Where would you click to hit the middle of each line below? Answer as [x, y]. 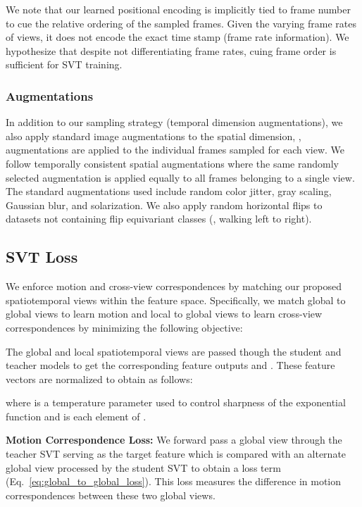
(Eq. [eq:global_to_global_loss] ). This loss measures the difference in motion [174, 481]
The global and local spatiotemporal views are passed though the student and [174, 351]
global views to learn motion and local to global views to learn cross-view [164, 314]
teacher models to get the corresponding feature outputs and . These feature [170, 365]
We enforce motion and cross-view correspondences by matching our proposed [174, 286]
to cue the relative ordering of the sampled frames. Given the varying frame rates [181, 23]
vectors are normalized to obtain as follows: [99, 378]
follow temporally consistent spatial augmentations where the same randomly [172, 163]
